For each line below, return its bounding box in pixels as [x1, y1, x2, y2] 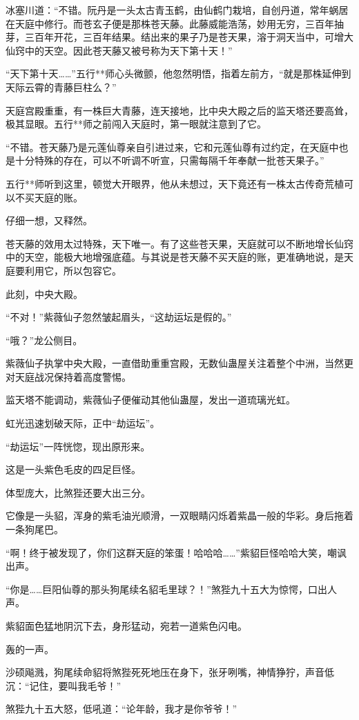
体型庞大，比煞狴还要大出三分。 [6, 485, 151, 499]
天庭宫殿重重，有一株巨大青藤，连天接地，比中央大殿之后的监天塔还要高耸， [6, 103, 353, 117]
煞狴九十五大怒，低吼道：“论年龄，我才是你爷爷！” [6, 701, 237, 716]
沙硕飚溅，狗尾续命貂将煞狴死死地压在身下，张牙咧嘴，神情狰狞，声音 [6, 665, 324, 679]
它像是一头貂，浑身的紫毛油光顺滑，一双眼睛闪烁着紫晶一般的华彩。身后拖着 [6, 508, 353, 523]
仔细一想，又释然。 [6, 213, 93, 228]
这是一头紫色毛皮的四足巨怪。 [6, 462, 141, 477]
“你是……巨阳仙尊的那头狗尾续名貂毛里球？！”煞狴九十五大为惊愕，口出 [6, 581, 327, 596]
